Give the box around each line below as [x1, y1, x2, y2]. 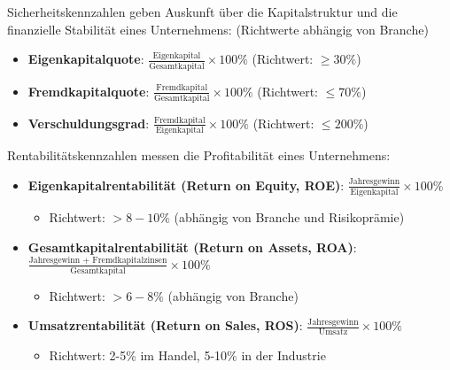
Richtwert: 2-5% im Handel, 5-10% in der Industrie [49, 346, 326, 365]
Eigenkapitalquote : [27, 50, 144, 68]
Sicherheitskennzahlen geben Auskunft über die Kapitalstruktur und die [7, 3, 398, 20]
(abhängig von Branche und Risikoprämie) [174, 208, 405, 227]
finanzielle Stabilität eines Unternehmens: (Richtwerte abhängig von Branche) [7, 19, 429, 38]
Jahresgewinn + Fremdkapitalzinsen [28, 256, 167, 266]
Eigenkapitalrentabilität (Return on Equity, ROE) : [27, 175, 345, 194]
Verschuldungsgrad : [27, 113, 150, 132]
